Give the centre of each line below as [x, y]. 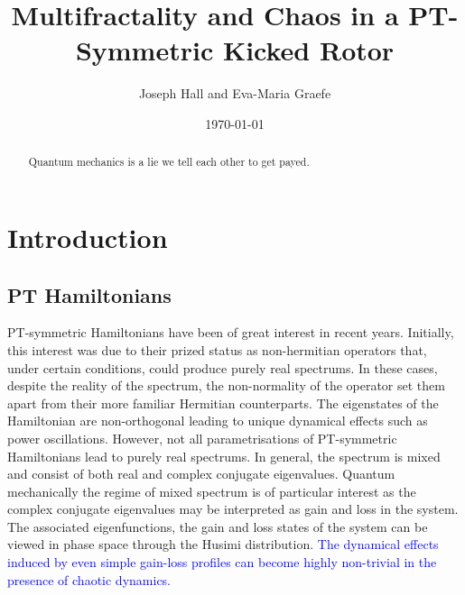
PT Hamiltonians [89, 294]
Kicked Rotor [308, 50]
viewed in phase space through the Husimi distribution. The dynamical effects [223, 544]
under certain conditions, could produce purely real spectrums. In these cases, [223, 367]
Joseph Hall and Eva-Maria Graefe [235, 93]
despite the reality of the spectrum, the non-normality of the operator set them [226, 385]
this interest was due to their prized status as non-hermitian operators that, [217, 349]
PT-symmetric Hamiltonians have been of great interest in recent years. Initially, [231, 332]
